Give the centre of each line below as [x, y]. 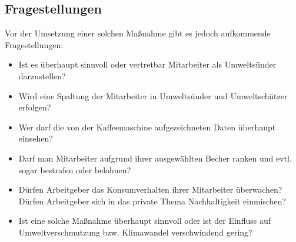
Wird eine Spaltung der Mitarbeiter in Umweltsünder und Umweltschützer [153, 95]
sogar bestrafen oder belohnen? [75, 169]
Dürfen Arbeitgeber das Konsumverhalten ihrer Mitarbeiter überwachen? [150, 189]
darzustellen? [42, 75]
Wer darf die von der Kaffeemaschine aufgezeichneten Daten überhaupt [147, 127]
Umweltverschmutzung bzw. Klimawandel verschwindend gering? [135, 232]
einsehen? [36, 138]
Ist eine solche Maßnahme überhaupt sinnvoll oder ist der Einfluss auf [144, 221]
